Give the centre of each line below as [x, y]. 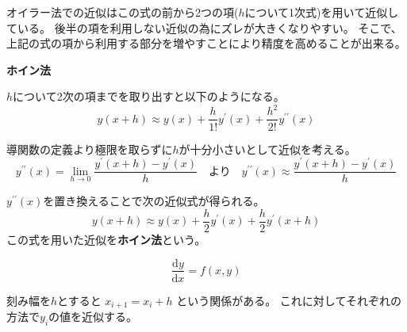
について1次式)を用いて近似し [322, 12]
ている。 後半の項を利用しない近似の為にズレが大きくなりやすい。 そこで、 [204, 27]
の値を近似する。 [93, 317]
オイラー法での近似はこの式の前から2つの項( [123, 12]
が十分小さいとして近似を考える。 [267, 149]
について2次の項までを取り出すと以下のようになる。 [149, 96]
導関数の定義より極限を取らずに [90, 149]
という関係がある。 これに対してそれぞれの [289, 300]
